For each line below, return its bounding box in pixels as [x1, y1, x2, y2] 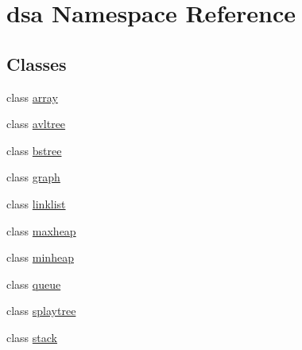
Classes [6, 51, 67, 76]
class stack [6, 329, 57, 345]
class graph [6, 169, 60, 185]
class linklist [6, 195, 66, 212]
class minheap [6, 249, 74, 266]
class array [6, 88, 58, 105]
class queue [6, 275, 61, 292]
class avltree [6, 115, 66, 132]
